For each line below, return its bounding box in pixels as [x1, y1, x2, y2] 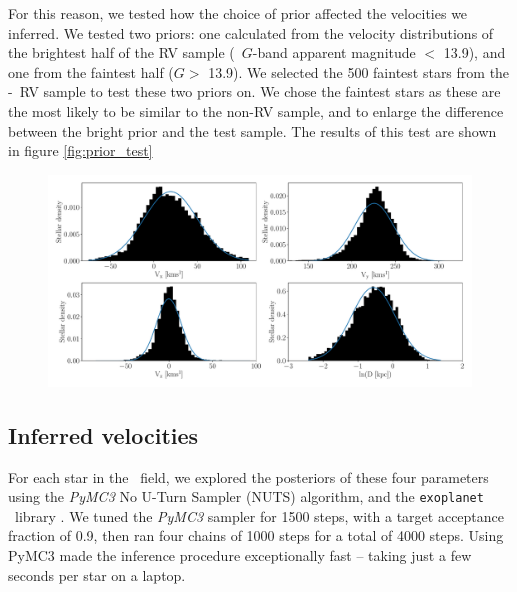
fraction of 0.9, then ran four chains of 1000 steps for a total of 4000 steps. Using [8, 525, 504, 546]
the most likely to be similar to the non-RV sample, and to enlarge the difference [8, 100, 504, 121]
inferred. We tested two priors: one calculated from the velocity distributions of [8, 22, 494, 43]
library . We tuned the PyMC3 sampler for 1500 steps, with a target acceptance [14, 505, 505, 526]
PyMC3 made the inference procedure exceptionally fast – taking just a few [8, 544, 472, 565]
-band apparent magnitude [252, 42, 416, 63]
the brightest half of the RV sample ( [8, 42, 235, 63]
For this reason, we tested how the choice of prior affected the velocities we [8, 3, 468, 23]
